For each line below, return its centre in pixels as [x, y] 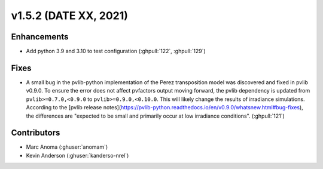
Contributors [36, 133]
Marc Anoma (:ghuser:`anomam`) [67, 147]
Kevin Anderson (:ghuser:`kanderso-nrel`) [77, 155]
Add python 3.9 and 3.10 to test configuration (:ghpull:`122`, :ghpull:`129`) [116, 51]
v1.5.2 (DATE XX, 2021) [70, 16]
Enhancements [40, 37]
